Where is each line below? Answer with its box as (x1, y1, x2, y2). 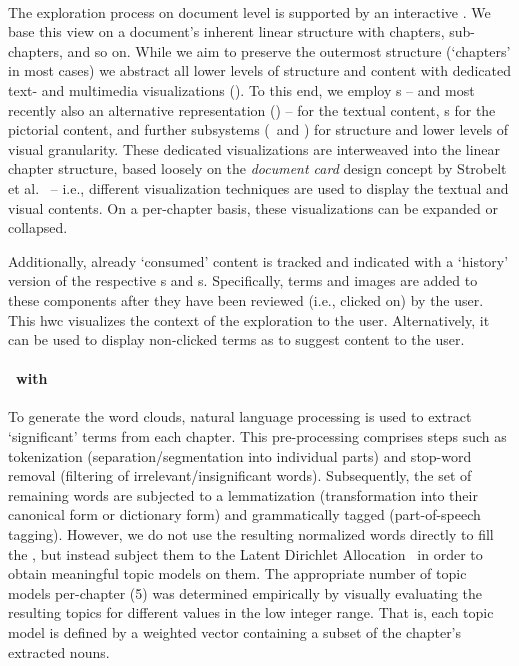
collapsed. (8, 217, 68, 238)
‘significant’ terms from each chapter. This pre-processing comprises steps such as (8, 426, 507, 447)
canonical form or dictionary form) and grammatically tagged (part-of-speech (8, 504, 481, 525)
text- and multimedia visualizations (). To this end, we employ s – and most (8, 79, 475, 100)
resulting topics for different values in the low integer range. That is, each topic (8, 602, 494, 623)
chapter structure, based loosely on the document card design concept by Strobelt (8, 158, 507, 179)
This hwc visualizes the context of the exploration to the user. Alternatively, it (8, 309, 490, 330)
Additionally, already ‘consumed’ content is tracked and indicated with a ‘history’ (8, 250, 509, 271)
